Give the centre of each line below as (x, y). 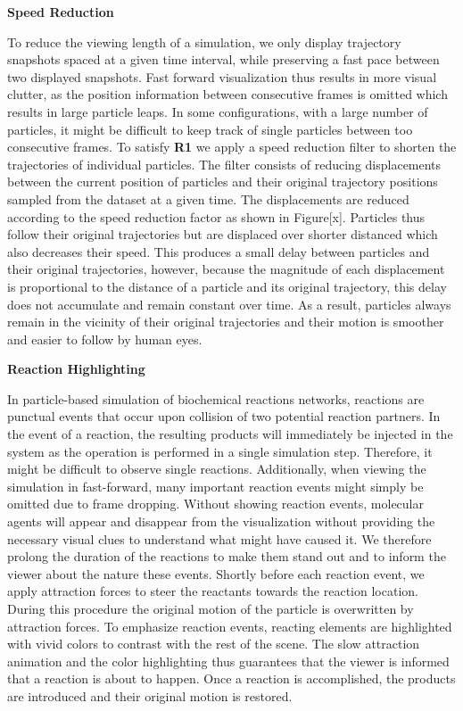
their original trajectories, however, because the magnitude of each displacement (226, 269)
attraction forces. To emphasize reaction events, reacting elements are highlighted (230, 626)
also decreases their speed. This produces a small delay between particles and (219, 251)
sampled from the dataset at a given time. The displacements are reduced (208, 198)
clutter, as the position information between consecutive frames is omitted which (227, 94)
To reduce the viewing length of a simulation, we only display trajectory (204, 41)
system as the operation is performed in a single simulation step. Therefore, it (220, 451)
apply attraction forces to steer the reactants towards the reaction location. (213, 591)
